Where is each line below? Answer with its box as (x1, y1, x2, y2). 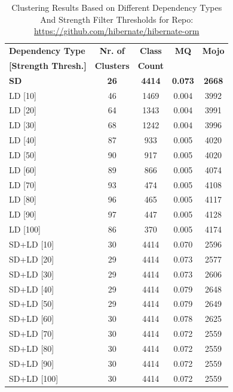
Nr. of (99, 44, 125, 57)
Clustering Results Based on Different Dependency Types (11, 1, 222, 13)
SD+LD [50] (9, 297, 54, 310)
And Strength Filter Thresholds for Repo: (40, 13, 194, 25)
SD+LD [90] (9, 357, 54, 369)
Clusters (94, 59, 130, 71)
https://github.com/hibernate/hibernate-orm (34, 25, 200, 37)
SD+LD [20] (9, 252, 54, 265)
